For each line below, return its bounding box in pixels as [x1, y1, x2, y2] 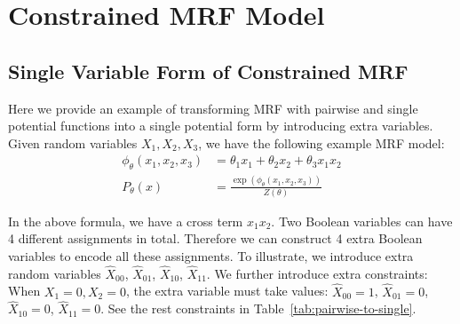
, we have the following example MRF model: [198, 133, 445, 152]
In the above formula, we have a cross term [8, 211, 243, 230]
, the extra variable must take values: [125, 281, 329, 300]
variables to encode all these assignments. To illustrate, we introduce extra [8, 247, 414, 265]
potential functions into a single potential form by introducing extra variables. [8, 116, 433, 135]
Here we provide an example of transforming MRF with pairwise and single [8, 99, 418, 117]
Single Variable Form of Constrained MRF [8, 57, 408, 84]
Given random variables [8, 133, 138, 152]
